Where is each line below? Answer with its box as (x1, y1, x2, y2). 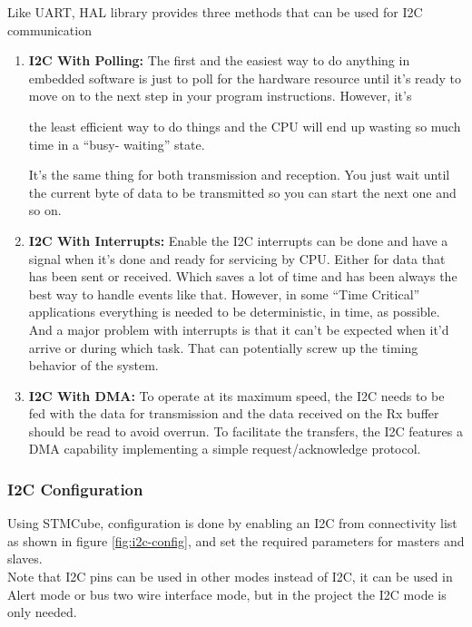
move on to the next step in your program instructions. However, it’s (28, 86, 412, 105)
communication (7, 20, 92, 39)
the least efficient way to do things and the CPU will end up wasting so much (28, 116, 461, 135)
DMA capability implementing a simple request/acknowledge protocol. (28, 439, 421, 458)
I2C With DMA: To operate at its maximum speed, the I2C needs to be (28, 386, 445, 405)
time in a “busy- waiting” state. (28, 134, 205, 153)
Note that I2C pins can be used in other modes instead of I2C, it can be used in (7, 567, 453, 586)
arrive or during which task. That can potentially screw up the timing (28, 338, 418, 357)
